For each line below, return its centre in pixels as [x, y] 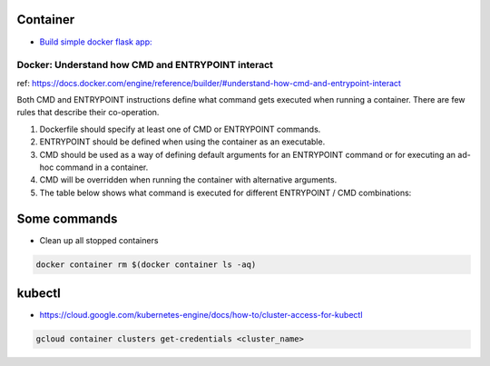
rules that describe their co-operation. [88, 113]
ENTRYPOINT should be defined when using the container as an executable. [182, 142]
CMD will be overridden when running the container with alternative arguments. [188, 180]
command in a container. [102, 167]
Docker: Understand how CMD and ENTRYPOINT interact [145, 65]
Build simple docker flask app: [96, 42]
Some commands [67, 218]
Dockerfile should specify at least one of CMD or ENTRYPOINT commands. [180, 129]
